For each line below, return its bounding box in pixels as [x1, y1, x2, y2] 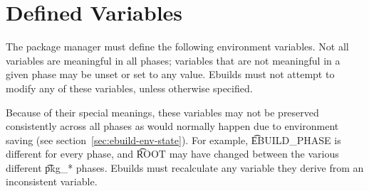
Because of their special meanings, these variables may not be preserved [6, 104, 319, 119]
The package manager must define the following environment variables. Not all [6, 39, 349, 54]
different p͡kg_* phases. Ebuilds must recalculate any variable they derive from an [6, 160, 364, 175]
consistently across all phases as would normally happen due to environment [6, 119, 339, 133]
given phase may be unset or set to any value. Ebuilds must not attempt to [6, 67, 335, 82]
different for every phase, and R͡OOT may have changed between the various [6, 146, 339, 161]
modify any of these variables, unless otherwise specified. [6, 80, 253, 95]
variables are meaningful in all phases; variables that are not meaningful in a [6, 53, 341, 67]
